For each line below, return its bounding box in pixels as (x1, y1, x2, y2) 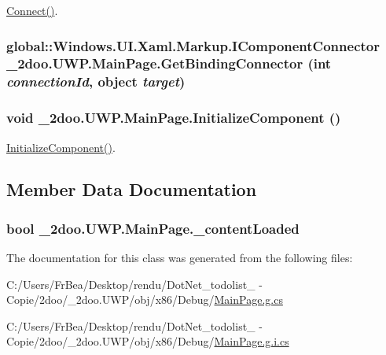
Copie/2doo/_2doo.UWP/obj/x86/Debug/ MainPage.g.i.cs (6, 333, 289, 349)
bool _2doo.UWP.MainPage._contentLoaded (6, 218, 300, 238)
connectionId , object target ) (6, 72, 186, 91)
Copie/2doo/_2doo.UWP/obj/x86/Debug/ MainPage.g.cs (6, 291, 283, 308)
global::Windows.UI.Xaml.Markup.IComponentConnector (6, 35, 380, 55)
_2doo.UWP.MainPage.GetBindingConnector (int (6, 54, 332, 73)
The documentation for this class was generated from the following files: (6, 250, 353, 266)
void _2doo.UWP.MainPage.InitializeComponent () (6, 108, 341, 128)
